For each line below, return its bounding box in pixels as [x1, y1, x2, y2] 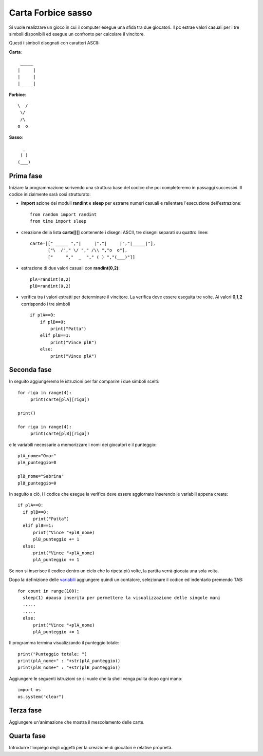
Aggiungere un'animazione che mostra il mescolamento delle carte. [9, 719, 145, 725]
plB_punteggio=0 [18, 480, 56, 486]
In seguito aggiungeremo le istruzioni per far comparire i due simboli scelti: [9, 378, 159, 385]
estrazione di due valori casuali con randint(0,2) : [21, 265, 120, 271]
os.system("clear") [18, 694, 64, 699]
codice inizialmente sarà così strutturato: [9, 192, 91, 197]
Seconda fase [9, 366, 52, 374]
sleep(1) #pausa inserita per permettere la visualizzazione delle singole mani [22, 595, 221, 601]
